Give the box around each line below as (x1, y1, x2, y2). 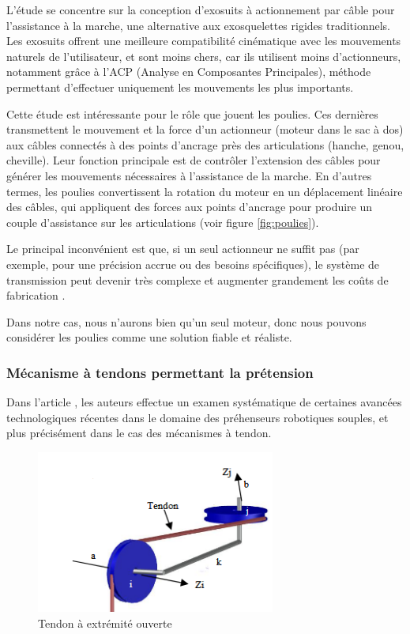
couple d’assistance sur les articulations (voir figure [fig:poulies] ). (6, 213, 319, 230)
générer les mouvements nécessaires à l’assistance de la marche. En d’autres (6, 167, 372, 183)
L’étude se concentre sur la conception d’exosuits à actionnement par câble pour (6, 2, 395, 17)
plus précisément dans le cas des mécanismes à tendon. (6, 425, 272, 441)
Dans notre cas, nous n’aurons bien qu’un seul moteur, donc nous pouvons (6, 313, 367, 330)
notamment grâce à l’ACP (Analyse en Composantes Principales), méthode (6, 63, 371, 80)
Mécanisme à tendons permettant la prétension (6, 362, 314, 382)
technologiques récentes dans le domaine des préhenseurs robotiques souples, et (6, 409, 389, 425)
